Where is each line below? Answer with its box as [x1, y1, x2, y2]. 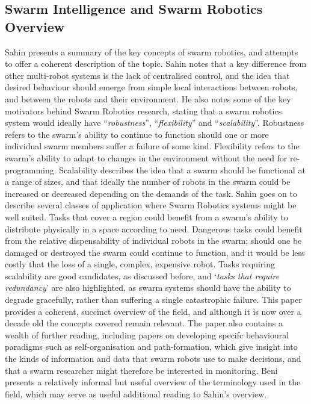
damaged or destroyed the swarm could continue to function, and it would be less [5, 246, 305, 258]
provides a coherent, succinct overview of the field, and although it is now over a [5, 305, 301, 317]
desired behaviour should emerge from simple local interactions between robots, [5, 81, 298, 93]
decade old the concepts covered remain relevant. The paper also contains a [5, 317, 283, 329]
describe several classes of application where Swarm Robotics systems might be [5, 199, 297, 211]
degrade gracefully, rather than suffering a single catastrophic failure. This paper [5, 293, 302, 306]
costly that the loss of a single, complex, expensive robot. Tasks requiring [5, 258, 276, 270]
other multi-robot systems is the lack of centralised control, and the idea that [5, 69, 290, 81]
